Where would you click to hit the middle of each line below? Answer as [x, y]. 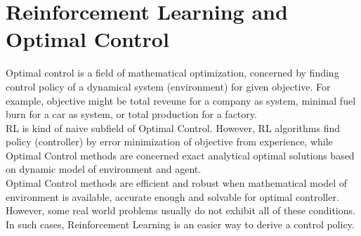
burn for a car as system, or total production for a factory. [131, 114]
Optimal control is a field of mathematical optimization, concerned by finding [172, 73]
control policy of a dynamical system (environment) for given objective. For [168, 86]
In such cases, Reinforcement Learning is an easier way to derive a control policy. [180, 224]
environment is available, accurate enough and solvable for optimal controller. [172, 196]
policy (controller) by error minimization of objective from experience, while [169, 142]
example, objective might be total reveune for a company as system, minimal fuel [181, 100]
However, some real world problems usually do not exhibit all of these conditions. [180, 210]
